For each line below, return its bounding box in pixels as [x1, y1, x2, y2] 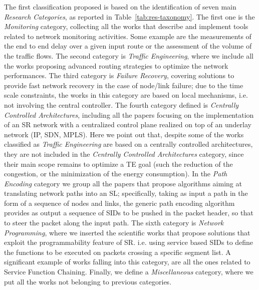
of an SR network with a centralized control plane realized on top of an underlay [4, 119, 251, 130]
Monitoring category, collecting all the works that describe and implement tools [4, 21, 248, 32]
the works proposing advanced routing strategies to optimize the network [4, 60, 228, 71]
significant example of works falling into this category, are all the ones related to [4, 256, 250, 267]
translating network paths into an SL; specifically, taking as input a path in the [4, 188, 248, 198]
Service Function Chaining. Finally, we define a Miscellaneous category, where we [4, 266, 253, 277]
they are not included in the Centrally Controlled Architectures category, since [4, 148, 244, 159]
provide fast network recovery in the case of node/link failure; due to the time [4, 80, 243, 90]
